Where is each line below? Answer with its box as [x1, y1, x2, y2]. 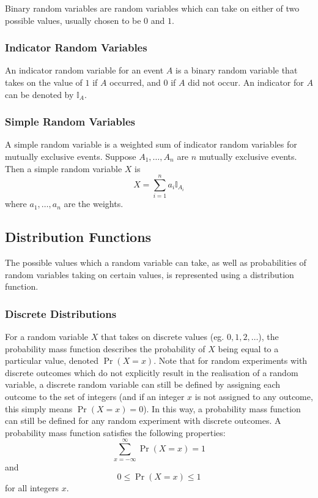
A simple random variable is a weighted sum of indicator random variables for [5, 138, 297, 151]
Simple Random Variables [5, 114, 136, 129]
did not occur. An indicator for [188, 76, 304, 88]
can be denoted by [5, 88, 74, 100]
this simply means [5, 402, 73, 415]
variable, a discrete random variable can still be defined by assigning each [5, 378, 281, 391]
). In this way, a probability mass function [143, 402, 301, 415]
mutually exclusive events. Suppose [5, 150, 136, 162]
